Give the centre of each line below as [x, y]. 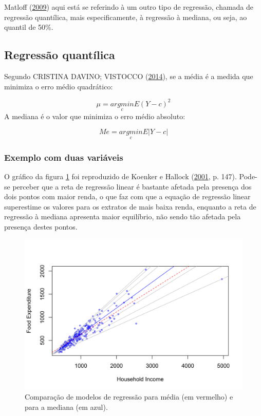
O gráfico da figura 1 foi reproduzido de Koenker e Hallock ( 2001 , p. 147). [120, 176]
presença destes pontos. [41, 226]
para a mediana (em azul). [66, 406]
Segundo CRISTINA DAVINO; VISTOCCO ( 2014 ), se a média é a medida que [129, 76]
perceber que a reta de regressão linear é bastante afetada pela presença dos [132, 186]
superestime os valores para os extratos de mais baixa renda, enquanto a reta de [130, 206]
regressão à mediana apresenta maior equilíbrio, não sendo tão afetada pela [123, 216]
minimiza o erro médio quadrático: [59, 86]
